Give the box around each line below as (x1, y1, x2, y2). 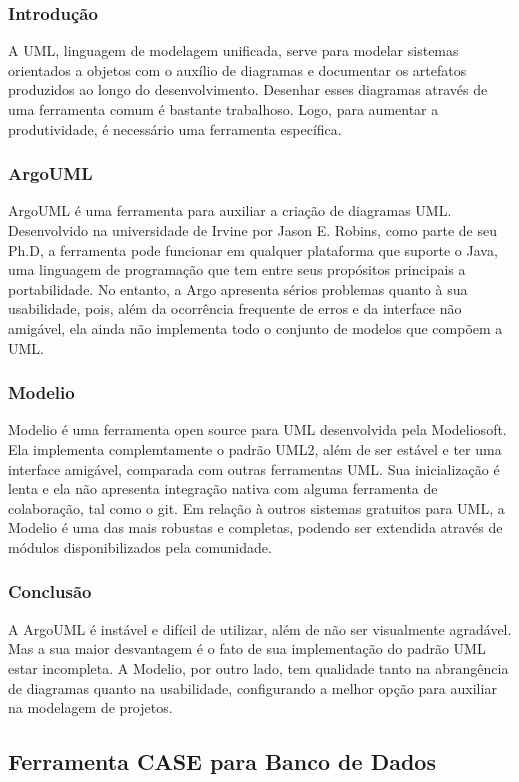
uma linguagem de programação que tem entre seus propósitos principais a (8, 259, 466, 280)
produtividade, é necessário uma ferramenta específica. (8, 118, 342, 139)
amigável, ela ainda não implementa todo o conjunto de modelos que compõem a (8, 317, 503, 338)
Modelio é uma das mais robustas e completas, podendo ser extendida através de (8, 517, 503, 538)
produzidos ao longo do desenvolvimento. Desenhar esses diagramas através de (8, 79, 488, 100)
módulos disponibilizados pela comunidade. (8, 536, 272, 557)
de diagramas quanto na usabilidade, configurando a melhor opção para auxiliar (8, 677, 497, 698)
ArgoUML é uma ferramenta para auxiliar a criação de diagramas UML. (8, 200, 452, 221)
